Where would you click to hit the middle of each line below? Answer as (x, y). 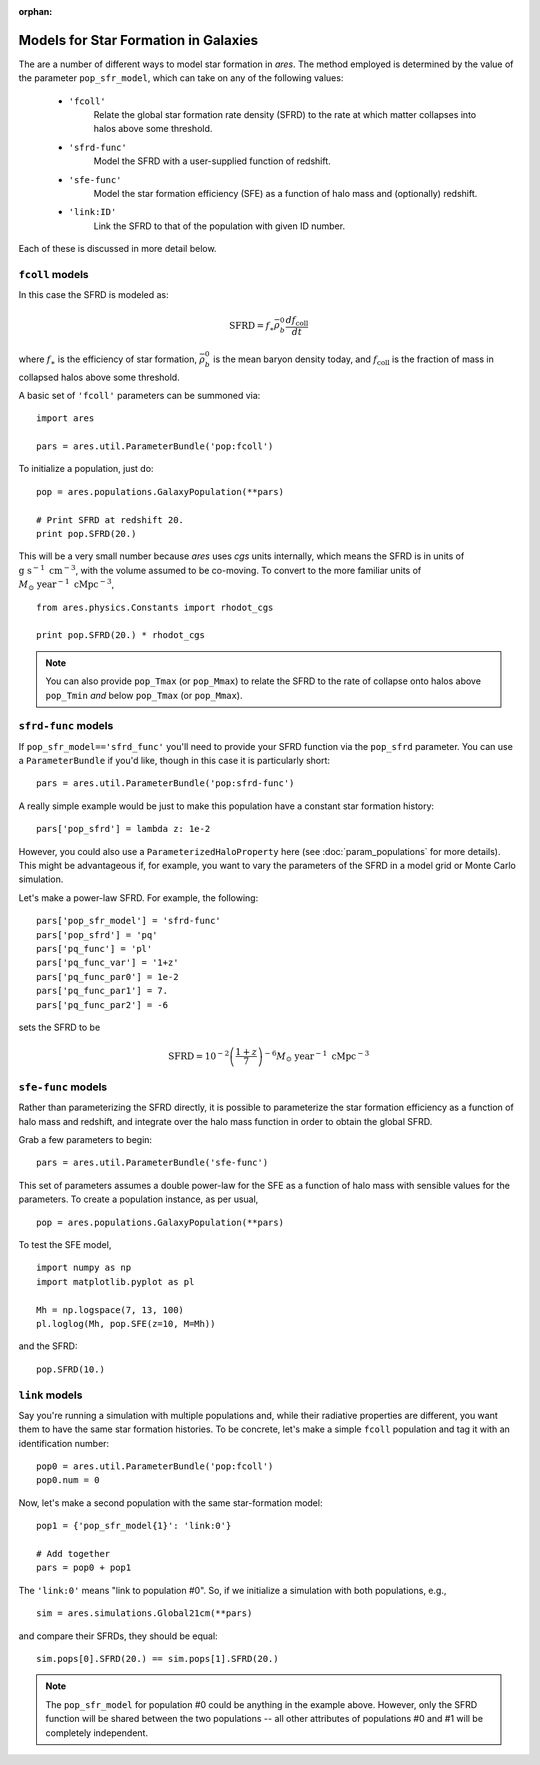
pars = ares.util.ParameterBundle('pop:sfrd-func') (165, 783)
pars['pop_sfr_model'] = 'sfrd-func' (129, 921)
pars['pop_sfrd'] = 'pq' (97, 934)
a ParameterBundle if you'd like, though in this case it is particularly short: (174, 761)
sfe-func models (63, 1087)
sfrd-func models (66, 726)
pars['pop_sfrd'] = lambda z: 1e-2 (123, 829)
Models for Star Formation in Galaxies (138, 40)
